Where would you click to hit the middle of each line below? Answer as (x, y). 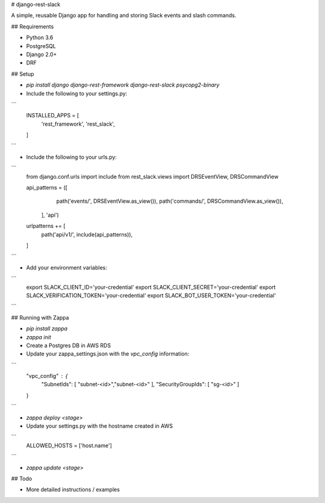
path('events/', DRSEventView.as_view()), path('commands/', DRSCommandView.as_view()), (170, 201)
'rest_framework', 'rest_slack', (78, 124)
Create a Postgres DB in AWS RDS (69, 345)
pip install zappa (47, 329)
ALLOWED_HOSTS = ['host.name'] (69, 445)
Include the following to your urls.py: (72, 157)
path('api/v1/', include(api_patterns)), (87, 234)
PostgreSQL (41, 46)
